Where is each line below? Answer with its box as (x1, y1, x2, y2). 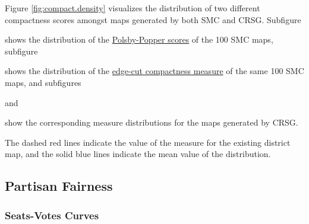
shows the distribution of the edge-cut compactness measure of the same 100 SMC (5, 65, 304, 77)
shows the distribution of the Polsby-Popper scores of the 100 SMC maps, (5, 33, 273, 46)
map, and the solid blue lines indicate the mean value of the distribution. (5, 148, 271, 160)
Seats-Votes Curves (5, 207, 99, 222)
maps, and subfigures (5, 76, 81, 88)
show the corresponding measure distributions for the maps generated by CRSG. (5, 116, 298, 129)
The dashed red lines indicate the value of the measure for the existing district (5, 136, 291, 148)
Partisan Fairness (5, 177, 113, 195)
